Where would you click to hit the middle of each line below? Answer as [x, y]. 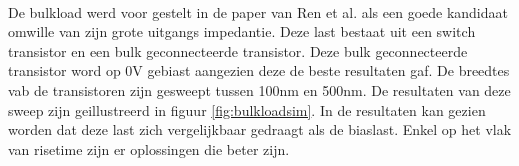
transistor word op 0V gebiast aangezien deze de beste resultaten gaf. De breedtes [259, 70]
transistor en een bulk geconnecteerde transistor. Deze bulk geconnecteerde [238, 50]
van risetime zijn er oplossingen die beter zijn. [149, 148]
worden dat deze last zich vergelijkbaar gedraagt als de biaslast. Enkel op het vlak [260, 129]
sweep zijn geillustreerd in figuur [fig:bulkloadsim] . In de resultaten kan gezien [247, 109]
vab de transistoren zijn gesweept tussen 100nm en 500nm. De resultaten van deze [259, 89]
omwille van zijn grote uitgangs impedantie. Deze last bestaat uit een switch [242, 31]
